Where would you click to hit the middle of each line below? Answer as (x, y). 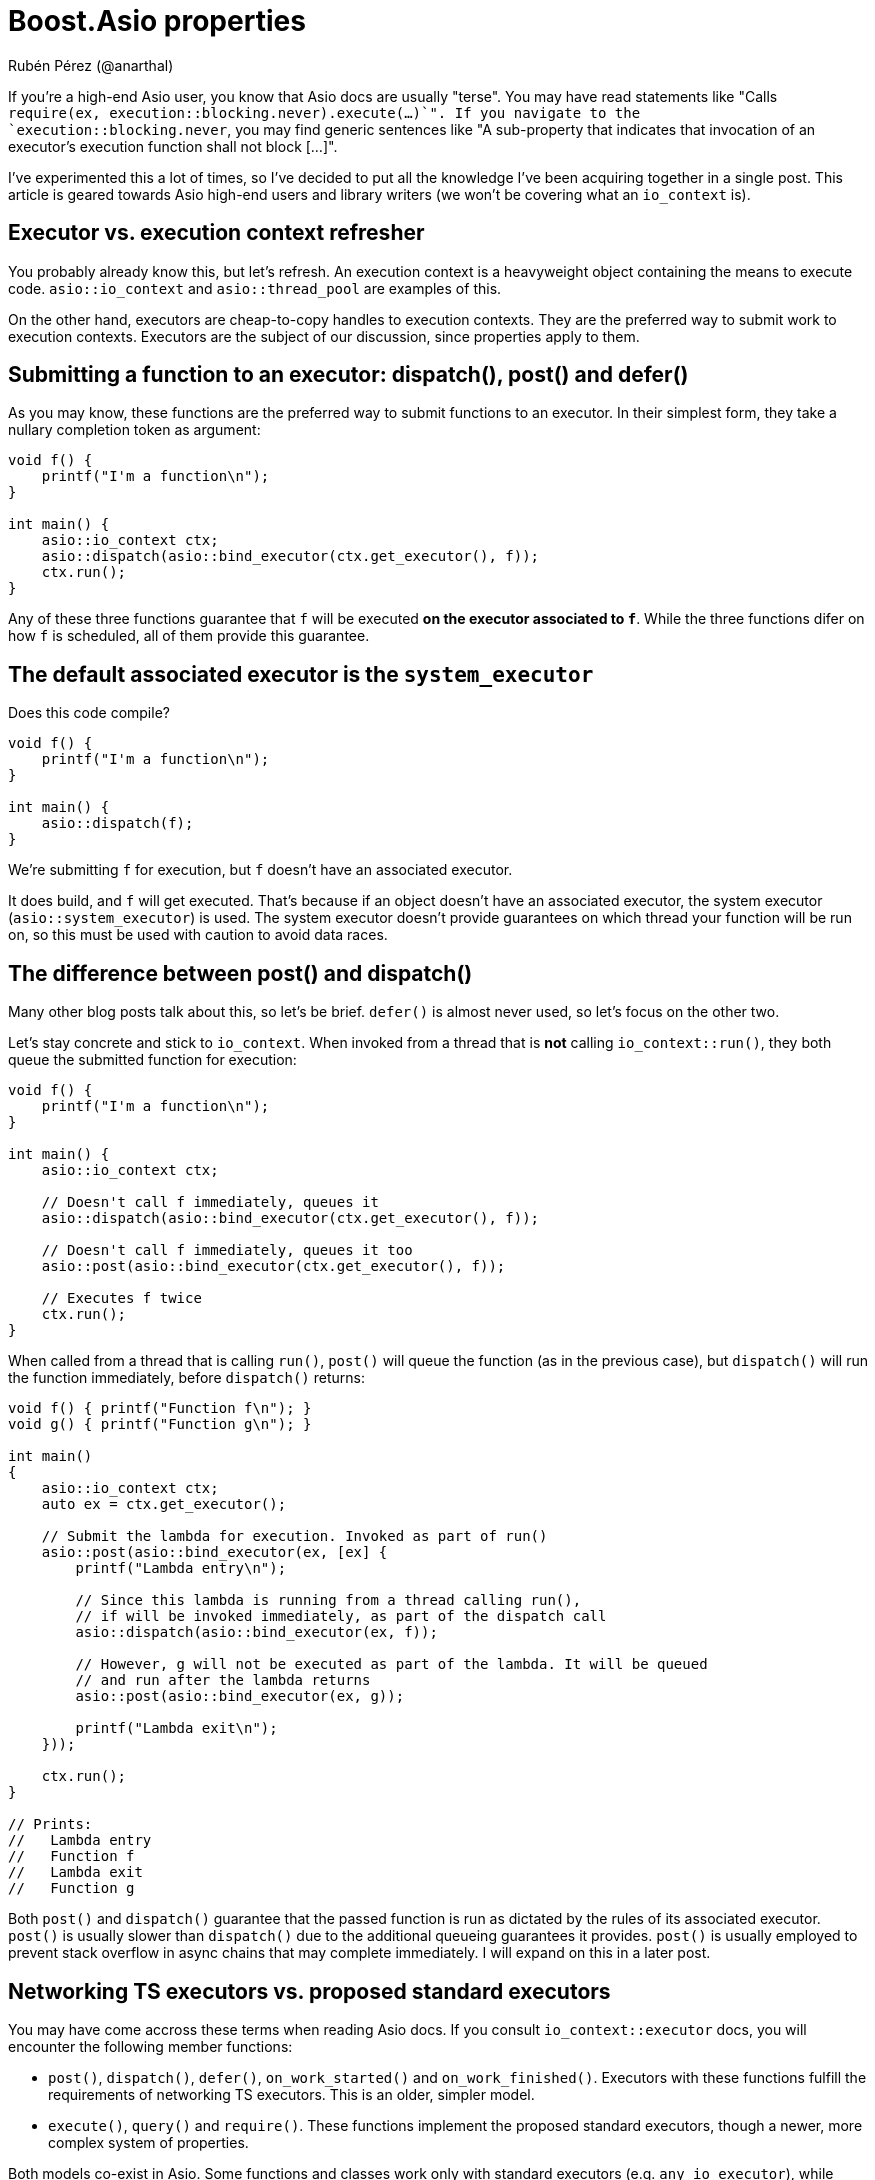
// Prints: (50, 1824)
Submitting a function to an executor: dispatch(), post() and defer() (348, 375)
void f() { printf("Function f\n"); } (160, 1408)
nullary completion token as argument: (134, 430)
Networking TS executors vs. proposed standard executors (309, 1991)
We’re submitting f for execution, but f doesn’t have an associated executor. (260, 870)
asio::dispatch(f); (117, 823)
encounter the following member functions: (150, 2046)
